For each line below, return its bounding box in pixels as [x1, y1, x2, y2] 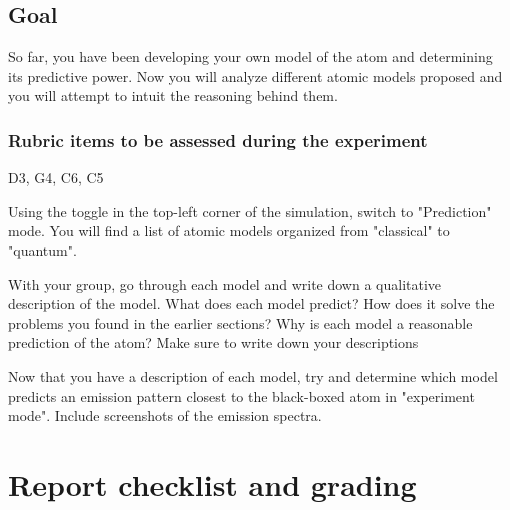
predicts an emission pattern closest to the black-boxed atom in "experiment [8, 385, 475, 406]
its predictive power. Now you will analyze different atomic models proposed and [8, 65, 503, 86]
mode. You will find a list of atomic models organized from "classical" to [8, 220, 450, 241]
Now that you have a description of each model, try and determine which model [8, 365, 498, 386]
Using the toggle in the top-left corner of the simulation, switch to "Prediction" [8, 200, 492, 221]
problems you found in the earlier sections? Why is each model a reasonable [8, 312, 473, 333]
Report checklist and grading [8, 463, 417, 504]
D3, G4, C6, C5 [8, 167, 104, 188]
